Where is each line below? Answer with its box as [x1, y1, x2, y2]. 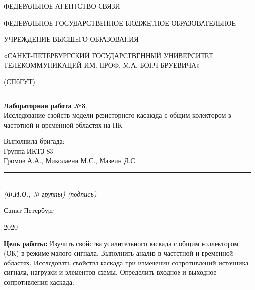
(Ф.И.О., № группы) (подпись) [4, 188, 97, 199]
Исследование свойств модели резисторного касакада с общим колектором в [4, 110, 231, 120]
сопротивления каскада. [4, 276, 74, 287]
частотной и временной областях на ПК [4, 119, 123, 130]
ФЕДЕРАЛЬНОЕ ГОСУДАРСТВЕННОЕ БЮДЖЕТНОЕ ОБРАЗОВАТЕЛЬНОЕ [4, 17, 236, 27]
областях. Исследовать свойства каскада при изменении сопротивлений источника [4, 257, 249, 267]
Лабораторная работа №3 [4, 100, 86, 110]
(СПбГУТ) [4, 76, 36, 86]
